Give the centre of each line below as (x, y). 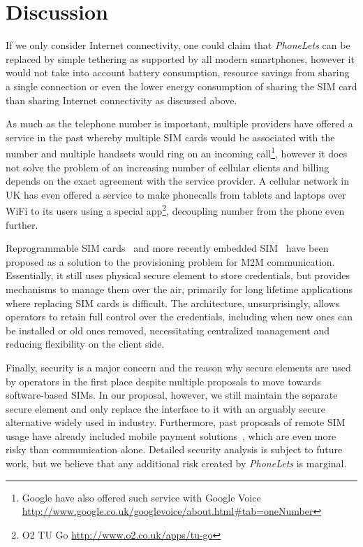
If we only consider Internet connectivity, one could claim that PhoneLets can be (178, 45)
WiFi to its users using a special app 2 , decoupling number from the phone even (175, 209)
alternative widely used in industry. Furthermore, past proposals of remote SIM (176, 422)
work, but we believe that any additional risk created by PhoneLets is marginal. (176, 463)
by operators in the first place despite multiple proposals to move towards (163, 381)
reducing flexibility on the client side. (85, 344)
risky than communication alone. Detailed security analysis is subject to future (174, 449)
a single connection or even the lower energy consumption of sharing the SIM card (181, 86)
